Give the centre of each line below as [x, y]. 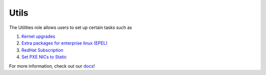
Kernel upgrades [38, 36]
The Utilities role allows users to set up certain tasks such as [71, 27]
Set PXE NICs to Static [44, 57]
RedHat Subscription [42, 50]
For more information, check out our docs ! [52, 66]
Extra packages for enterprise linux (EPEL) [65, 43]
